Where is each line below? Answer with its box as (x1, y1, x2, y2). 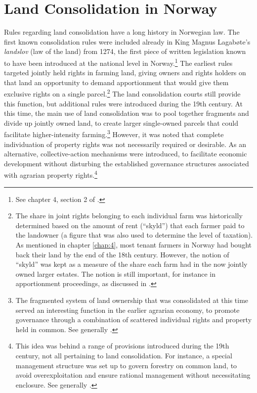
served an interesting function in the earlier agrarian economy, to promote (15, 304, 240, 315)
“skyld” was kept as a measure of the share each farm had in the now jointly (15, 259, 248, 269)
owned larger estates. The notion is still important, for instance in (15, 268, 216, 279)
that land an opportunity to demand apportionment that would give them (4, 77, 229, 87)
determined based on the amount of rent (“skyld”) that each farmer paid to (15, 220, 245, 230)
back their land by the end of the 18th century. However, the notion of (15, 249, 229, 259)
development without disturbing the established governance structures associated (4, 158, 249, 168)
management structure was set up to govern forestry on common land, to (15, 360, 237, 370)
